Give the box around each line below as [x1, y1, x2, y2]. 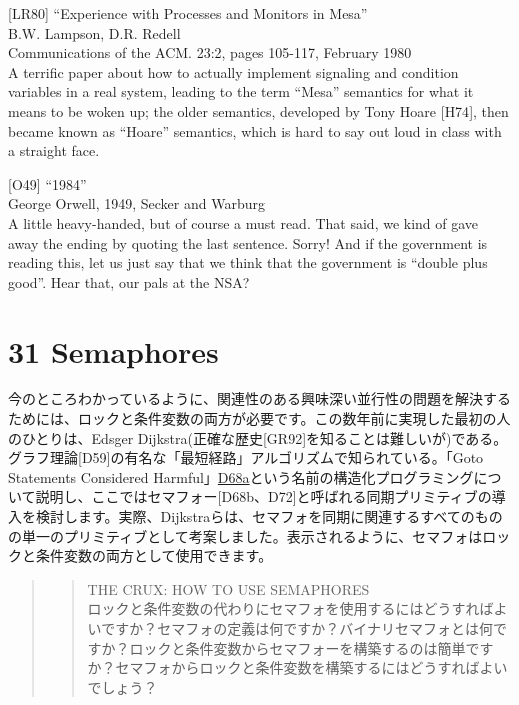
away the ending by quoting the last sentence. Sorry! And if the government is [8, 232, 488, 253]
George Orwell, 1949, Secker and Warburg [8, 193, 265, 214]
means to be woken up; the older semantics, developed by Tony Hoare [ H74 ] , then [8, 100, 509, 121]
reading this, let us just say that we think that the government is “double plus [8, 252, 488, 273]
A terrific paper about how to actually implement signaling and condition [8, 61, 459, 82]
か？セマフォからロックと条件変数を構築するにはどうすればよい [87, 657, 508, 678]
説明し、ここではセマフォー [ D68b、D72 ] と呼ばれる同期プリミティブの [35, 486, 492, 507]
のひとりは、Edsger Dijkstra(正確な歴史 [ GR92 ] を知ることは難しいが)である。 [8, 427, 508, 448]
